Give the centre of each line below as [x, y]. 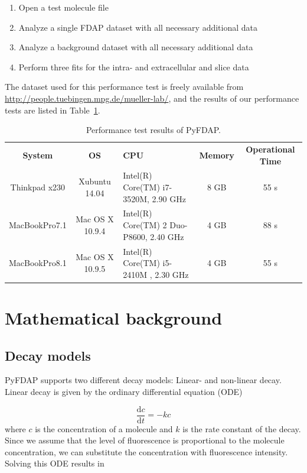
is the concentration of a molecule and [104, 428]
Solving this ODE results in [55, 463]
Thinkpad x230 [38, 187]
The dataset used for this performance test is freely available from [124, 87]
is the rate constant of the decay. [242, 428]
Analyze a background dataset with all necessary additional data [136, 47]
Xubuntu [95, 181]
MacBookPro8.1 [38, 263]
